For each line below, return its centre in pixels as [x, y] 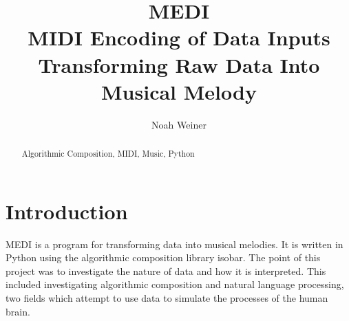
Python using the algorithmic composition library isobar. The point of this [163, 257]
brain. [18, 311]
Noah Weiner [179, 124]
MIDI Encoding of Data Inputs [179, 37]
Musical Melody [179, 91]
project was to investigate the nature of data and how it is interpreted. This [166, 270]
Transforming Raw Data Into [179, 64]
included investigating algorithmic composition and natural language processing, [175, 284]
